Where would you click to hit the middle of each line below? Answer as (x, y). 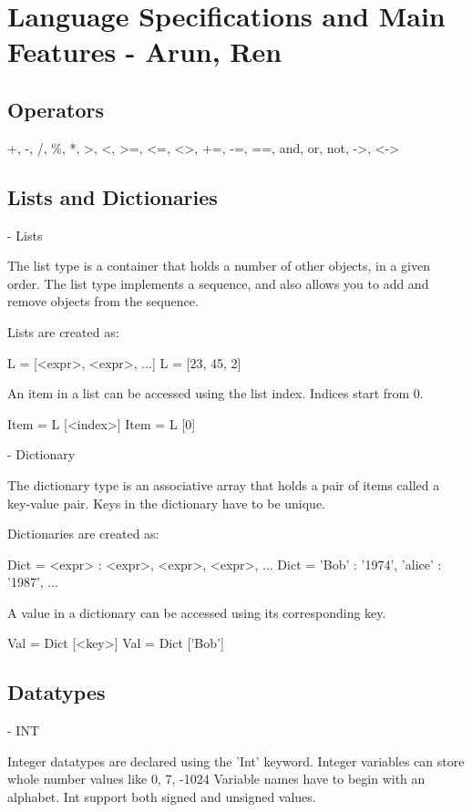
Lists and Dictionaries (113, 196)
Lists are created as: (63, 331)
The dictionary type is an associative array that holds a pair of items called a (224, 484)
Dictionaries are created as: (83, 534)
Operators (56, 109)
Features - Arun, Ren (145, 51)
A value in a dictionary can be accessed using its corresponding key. (197, 612)
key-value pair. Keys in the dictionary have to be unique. (167, 503)
